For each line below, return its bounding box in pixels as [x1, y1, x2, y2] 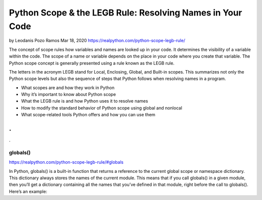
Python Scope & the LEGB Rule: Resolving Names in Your [9, 7, 242, 18]
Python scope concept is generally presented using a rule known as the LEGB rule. [9, 60, 175, 66]
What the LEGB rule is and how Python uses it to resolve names [21, 98, 148, 104]
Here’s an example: [9, 188, 48, 194]
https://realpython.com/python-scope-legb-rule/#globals [9, 159, 124, 165]
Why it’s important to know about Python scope [21, 92, 116, 97]
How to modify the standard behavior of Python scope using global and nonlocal [21, 105, 182, 111]
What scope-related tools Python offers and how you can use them [21, 112, 155, 118]
